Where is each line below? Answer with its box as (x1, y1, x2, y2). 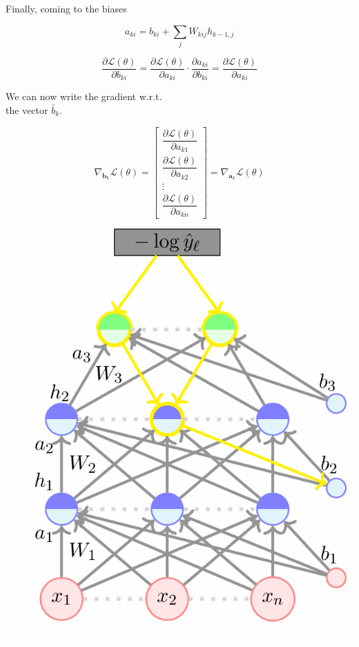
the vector (6, 103, 48, 117)
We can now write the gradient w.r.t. (6, 89, 162, 104)
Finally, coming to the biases (6, 1, 127, 15)
